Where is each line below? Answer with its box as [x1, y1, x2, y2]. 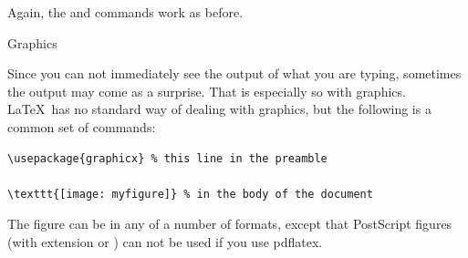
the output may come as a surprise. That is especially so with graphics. [7, 81, 406, 100]
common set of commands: [7, 117, 156, 136]
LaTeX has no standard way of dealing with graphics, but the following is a [7, 99, 432, 119]
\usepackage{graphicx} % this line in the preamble [7, 151, 328, 165]
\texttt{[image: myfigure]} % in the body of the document [7, 187, 373, 201]
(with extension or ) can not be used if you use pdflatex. [7, 232, 323, 251]
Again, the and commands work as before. [7, 3, 244, 21]
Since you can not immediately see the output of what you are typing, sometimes [7, 64, 462, 83]
